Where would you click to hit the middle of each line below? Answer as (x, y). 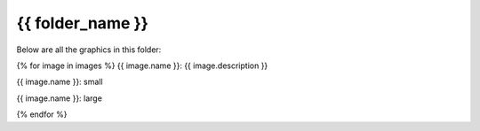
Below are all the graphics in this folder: (89, 50)
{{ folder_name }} (82, 23)
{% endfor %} (42, 114)
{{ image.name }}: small (60, 82)
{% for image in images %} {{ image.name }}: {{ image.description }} (142, 65)
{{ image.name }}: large (59, 98)
